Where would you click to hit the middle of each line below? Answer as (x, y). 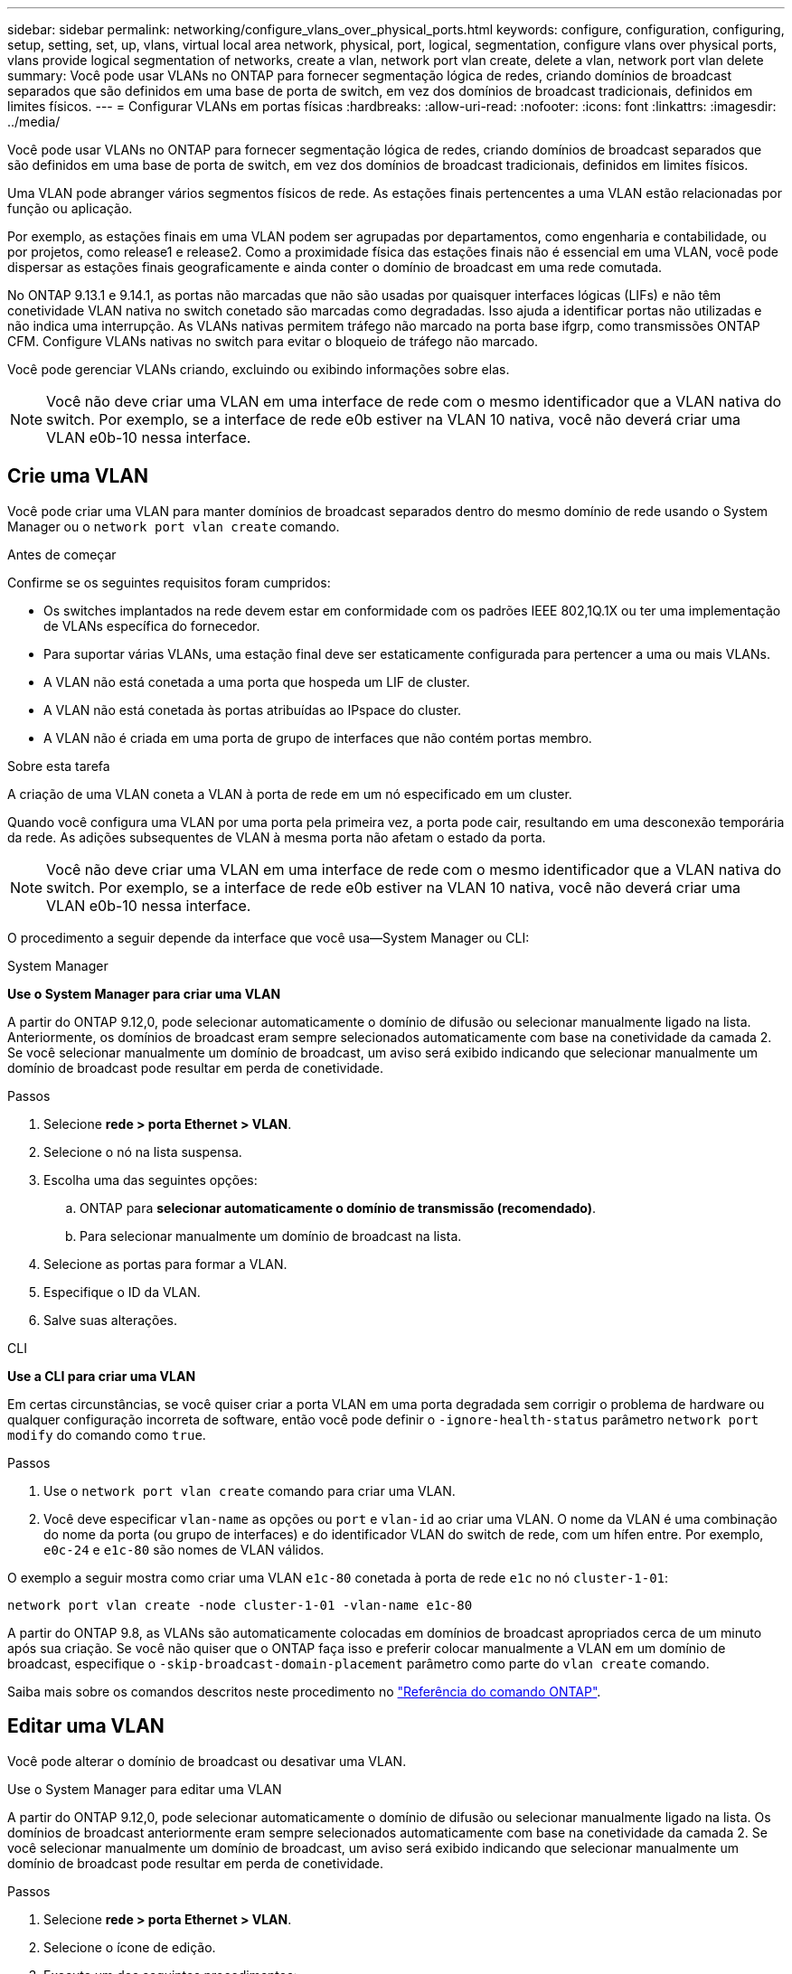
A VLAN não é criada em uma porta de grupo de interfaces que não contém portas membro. (318, 738)
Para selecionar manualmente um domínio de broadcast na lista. (271, 1236)
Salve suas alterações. (111, 1320)
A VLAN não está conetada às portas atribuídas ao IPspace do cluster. (253, 710)
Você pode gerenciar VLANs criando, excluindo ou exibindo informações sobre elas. (259, 369)
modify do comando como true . (107, 1434)
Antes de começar (62, 554)
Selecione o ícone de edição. (130, 1947)
